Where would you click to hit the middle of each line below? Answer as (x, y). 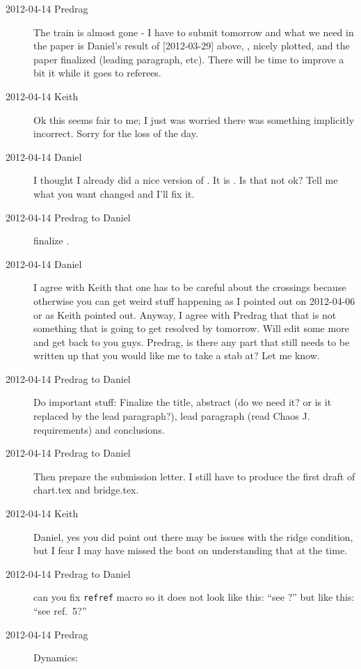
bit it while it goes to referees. (97, 73)
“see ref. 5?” (60, 611)
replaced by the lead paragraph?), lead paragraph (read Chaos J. (172, 416)
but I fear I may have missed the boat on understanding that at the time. (191, 550)
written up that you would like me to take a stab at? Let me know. (177, 355)
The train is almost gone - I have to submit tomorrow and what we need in (194, 32)
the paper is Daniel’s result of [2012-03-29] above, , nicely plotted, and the (192, 46)
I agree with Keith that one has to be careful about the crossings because (190, 287)
